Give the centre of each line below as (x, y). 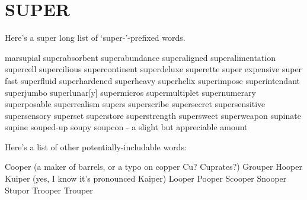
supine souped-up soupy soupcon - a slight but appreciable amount (126, 127)
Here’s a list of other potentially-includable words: (96, 146)
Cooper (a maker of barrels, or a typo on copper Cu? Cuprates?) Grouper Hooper (153, 167)
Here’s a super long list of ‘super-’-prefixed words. (95, 38)
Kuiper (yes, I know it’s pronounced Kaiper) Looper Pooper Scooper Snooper (146, 178)
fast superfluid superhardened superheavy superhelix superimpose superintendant (152, 80)
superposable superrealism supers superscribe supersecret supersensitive (135, 104)
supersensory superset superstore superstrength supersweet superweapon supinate (153, 115)
